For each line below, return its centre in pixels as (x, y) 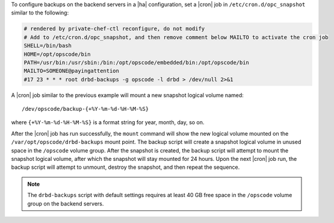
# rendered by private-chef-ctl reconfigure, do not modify (114, 29)
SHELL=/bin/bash (48, 46)
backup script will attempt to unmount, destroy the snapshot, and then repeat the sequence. (125, 167)
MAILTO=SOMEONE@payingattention (72, 71)
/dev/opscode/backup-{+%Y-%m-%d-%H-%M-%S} (85, 109)
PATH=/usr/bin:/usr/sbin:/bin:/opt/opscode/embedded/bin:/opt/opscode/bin (137, 62)
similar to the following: (40, 13)
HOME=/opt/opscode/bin (57, 54)
